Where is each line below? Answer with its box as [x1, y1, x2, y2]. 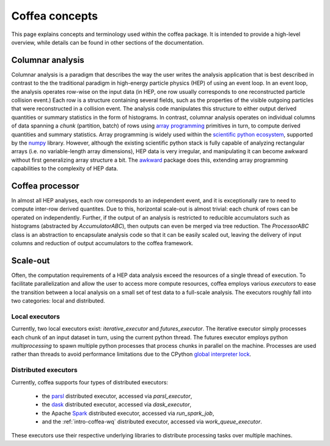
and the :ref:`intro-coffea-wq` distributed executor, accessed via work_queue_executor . [42, 418, 262, 425]
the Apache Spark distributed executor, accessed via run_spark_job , [42, 409, 215, 417]
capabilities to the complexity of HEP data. [11, 165, 119, 172]
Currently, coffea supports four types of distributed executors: [11, 378, 168, 386]
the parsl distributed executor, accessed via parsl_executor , [42, 392, 193, 400]
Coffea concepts [11, 9, 98, 23]
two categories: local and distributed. [11, 297, 105, 304]
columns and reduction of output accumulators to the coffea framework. [11, 240, 194, 246]
